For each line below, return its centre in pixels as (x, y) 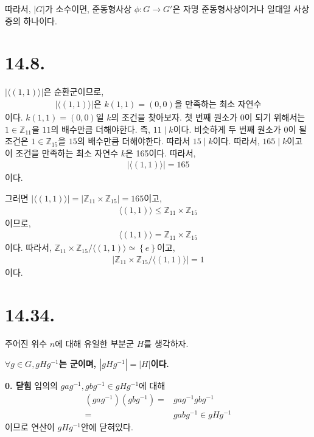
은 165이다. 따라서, (161, 152)
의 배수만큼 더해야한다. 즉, (101, 129)
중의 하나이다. (31, 20)
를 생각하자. (166, 343)
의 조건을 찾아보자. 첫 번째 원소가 (174, 117)
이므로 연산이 (30, 426)
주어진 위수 (26, 343)
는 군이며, (78, 364)
